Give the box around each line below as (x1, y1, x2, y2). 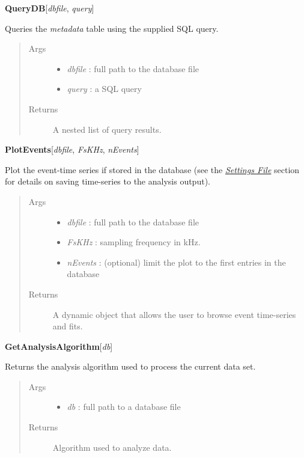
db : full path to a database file (67, 400, 181, 413)
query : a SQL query (67, 82, 142, 95)
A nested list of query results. (52, 123, 162, 135)
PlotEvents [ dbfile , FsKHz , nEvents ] (5, 143, 139, 156)
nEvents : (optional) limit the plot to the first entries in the (67, 255, 286, 268)
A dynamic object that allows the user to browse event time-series (52, 308, 296, 320)
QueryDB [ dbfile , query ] (5, 2, 94, 14)
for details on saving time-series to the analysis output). (5, 175, 210, 188)
